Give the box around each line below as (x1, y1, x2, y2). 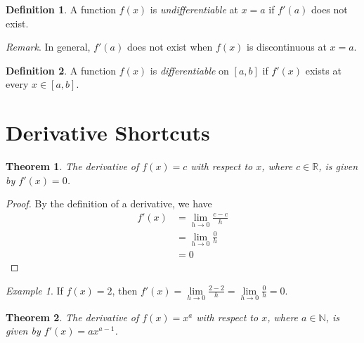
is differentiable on (150, 63, 229, 77)
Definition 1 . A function (6, 2, 117, 16)
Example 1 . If (6, 283, 63, 297)
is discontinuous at (247, 39, 327, 54)
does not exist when (126, 39, 213, 54)
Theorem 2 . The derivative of (6, 309, 139, 324)
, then (112, 283, 138, 297)
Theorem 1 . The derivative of (6, 159, 139, 174)
